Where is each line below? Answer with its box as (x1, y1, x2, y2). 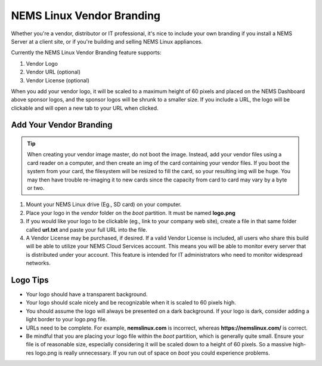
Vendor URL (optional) (26, 69, 80, 76)
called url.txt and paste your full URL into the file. (26, 226, 147, 233)
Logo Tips (11, 275, 49, 285)
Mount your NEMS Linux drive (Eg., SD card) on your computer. (26, 201, 182, 208)
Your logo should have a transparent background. (26, 291, 148, 298)
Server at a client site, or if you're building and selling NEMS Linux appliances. (11, 38, 203, 45)
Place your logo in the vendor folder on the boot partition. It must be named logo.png (26, 209, 236, 216)
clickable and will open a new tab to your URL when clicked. (11, 104, 159, 112)
